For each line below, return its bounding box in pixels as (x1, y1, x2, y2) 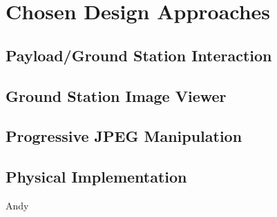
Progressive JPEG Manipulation (6, 125, 242, 147)
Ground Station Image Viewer (6, 85, 227, 106)
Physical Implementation (6, 166, 187, 187)
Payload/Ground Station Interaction (6, 44, 272, 65)
